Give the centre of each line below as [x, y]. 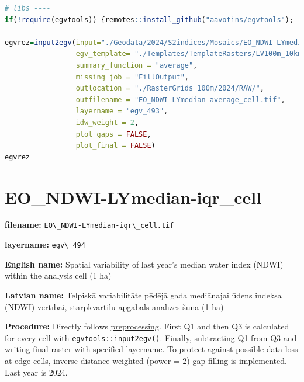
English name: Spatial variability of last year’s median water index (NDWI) [144, 264]
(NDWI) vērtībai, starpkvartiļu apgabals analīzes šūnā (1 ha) [114, 306]
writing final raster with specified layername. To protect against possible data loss [151, 349]
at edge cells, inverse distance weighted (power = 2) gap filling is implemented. [146, 360]
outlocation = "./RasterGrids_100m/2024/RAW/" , [170, 88]
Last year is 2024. [36, 372]
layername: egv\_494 [45, 244]
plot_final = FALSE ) [115, 146]
